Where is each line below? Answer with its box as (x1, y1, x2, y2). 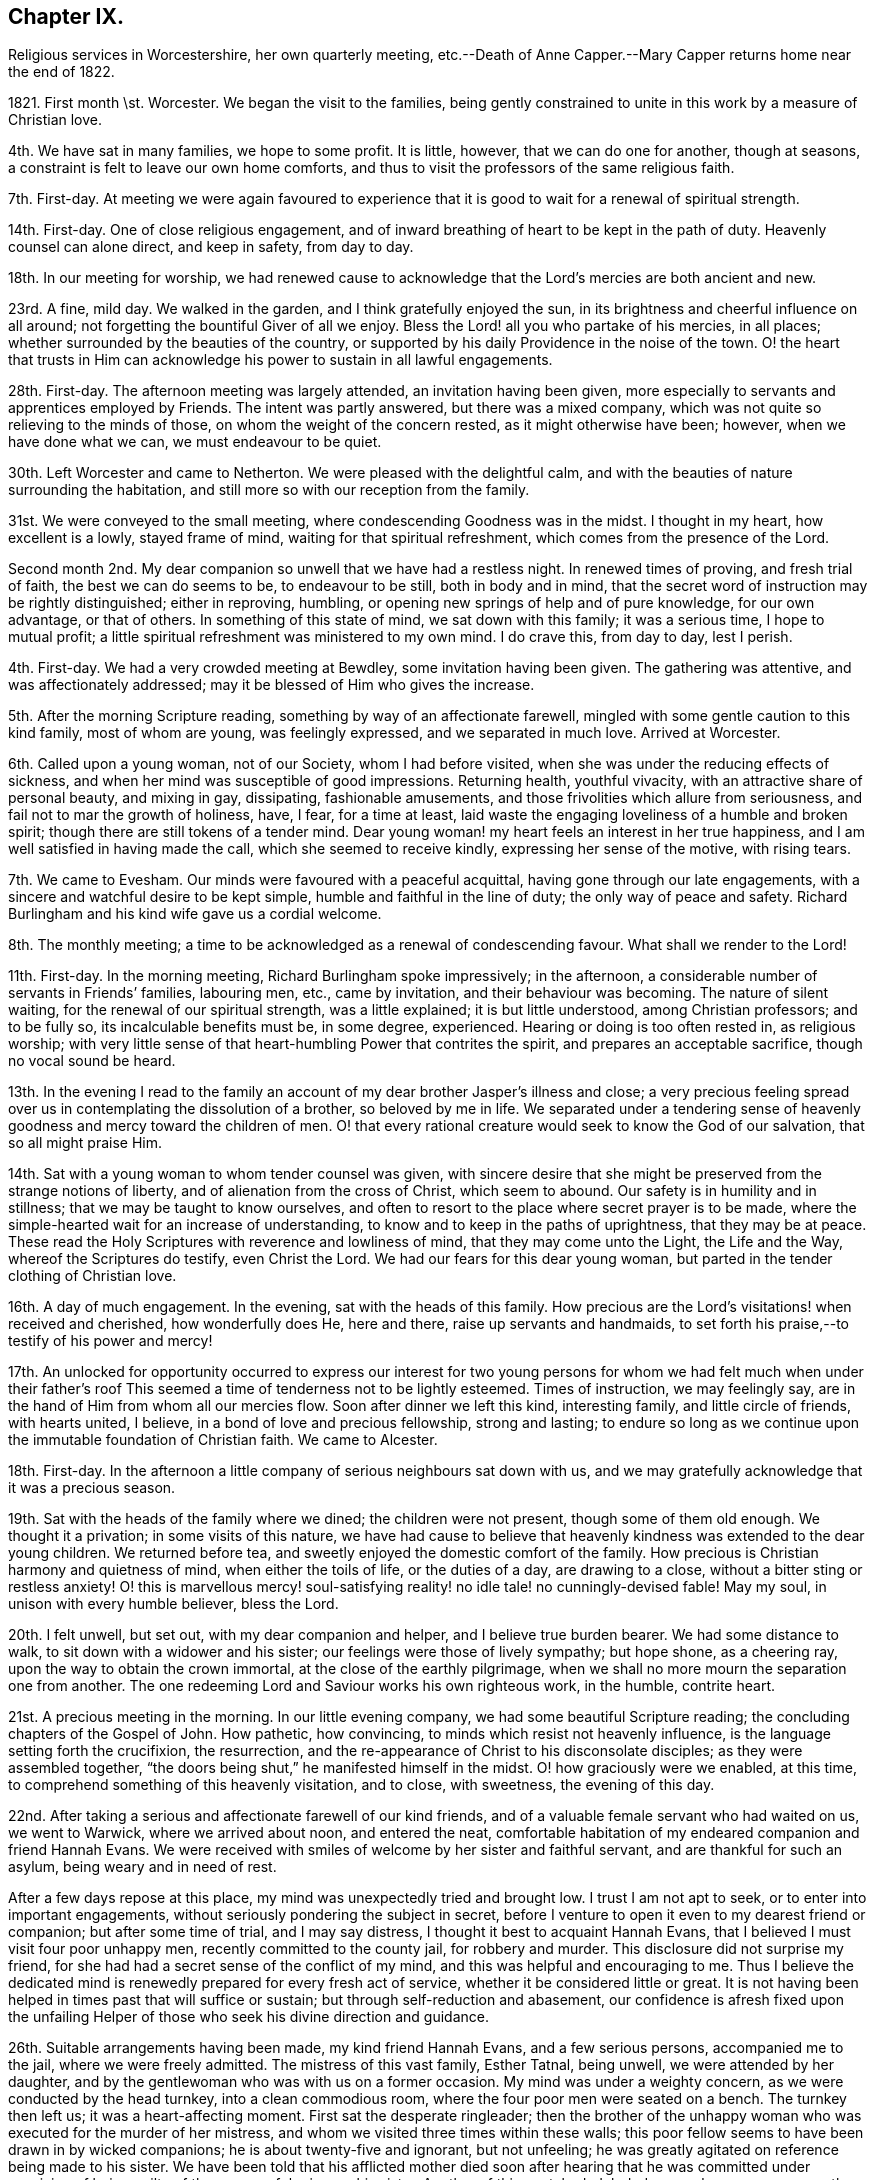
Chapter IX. (8, 4, 124, 29)
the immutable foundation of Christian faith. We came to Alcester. (8, 1431, 438, 1449)
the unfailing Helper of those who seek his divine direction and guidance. (8, 2008, 489, 2026)
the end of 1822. (8, 63, 115, 81)
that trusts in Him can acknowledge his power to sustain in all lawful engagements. (8, 351, 553, 369)
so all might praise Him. (8, 1134, 163, 1152)
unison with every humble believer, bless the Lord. (8, 1595, 339, 1613)
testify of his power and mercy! (8, 1332, 213, 1350)
